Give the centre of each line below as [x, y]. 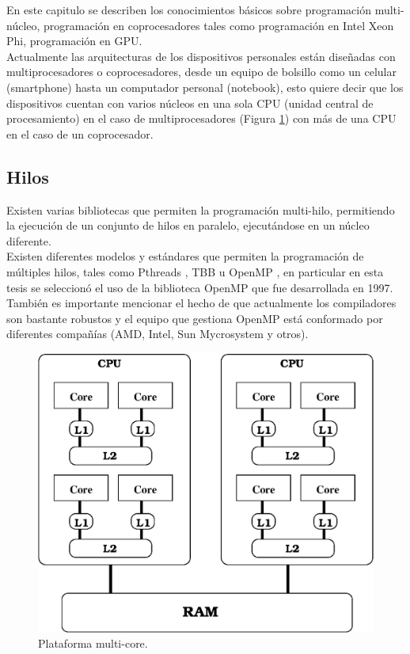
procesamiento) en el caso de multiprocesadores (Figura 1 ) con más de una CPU [201, 118]
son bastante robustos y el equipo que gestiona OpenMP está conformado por [195, 318]
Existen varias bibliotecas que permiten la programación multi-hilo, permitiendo [201, 209]
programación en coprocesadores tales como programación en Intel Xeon [219, 25]
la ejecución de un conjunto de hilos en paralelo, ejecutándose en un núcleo [188, 225]
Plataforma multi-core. [93, 643]
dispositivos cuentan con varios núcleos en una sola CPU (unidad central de [190, 103]
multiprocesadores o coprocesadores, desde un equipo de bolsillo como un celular [201, 72]
